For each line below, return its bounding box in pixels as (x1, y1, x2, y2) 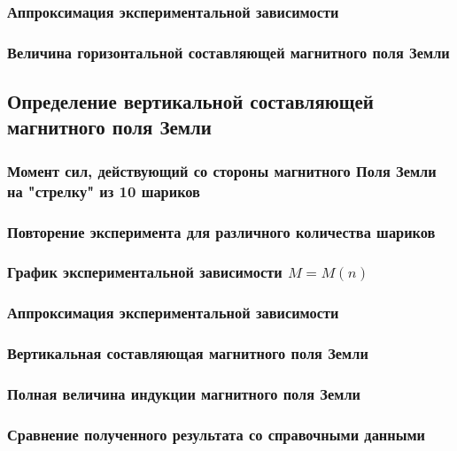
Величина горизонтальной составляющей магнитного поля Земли (7, 41, 450, 63)
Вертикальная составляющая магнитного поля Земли (7, 342, 368, 364)
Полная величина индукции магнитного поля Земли (7, 382, 361, 404)
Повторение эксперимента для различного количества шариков (7, 220, 436, 242)
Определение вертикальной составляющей (7, 88, 374, 115)
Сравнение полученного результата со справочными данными (7, 423, 426, 445)
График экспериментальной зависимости (7, 261, 283, 283)
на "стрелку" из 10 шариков (7, 180, 200, 202)
